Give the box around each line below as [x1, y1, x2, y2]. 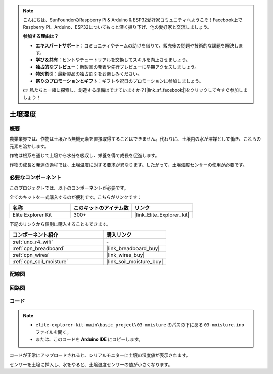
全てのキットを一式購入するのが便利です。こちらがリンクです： [9, 194, 142, 200]
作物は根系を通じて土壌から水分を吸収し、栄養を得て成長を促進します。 [9, 152, 160, 159]
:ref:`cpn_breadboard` [12, 245, 65, 252]
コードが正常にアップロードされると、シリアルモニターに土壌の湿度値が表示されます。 [9, 352, 191, 358]
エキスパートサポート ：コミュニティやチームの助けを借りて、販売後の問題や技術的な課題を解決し [35, 42, 239, 49]
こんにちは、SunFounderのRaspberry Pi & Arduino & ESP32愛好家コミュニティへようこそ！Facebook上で [23, 17, 243, 23]
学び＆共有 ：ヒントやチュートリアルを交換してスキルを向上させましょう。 [35, 57, 191, 63]
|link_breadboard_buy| [106, 245, 160, 252]
